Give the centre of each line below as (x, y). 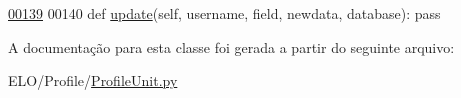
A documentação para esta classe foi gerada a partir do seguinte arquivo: (231, 46)
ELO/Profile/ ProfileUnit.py (93, 80)
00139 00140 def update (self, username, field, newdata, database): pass (224, 13)
